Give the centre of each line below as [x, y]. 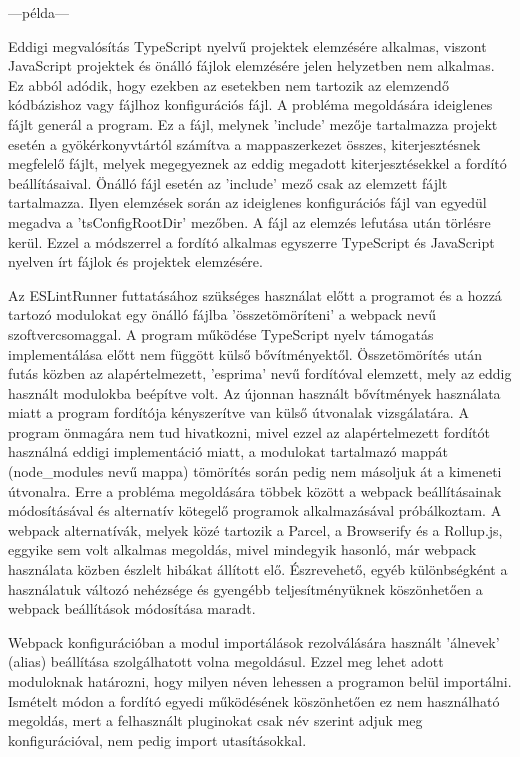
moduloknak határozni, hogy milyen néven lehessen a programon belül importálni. [260, 681]
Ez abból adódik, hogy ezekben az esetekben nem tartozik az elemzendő [228, 84]
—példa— [39, 12]
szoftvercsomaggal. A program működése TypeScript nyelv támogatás [221, 333]
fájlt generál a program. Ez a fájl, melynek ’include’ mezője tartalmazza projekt [253, 123]
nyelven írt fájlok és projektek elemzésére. [135, 261]
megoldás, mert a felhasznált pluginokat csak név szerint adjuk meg [215, 720]
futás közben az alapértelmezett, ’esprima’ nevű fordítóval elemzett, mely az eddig [260, 373]
